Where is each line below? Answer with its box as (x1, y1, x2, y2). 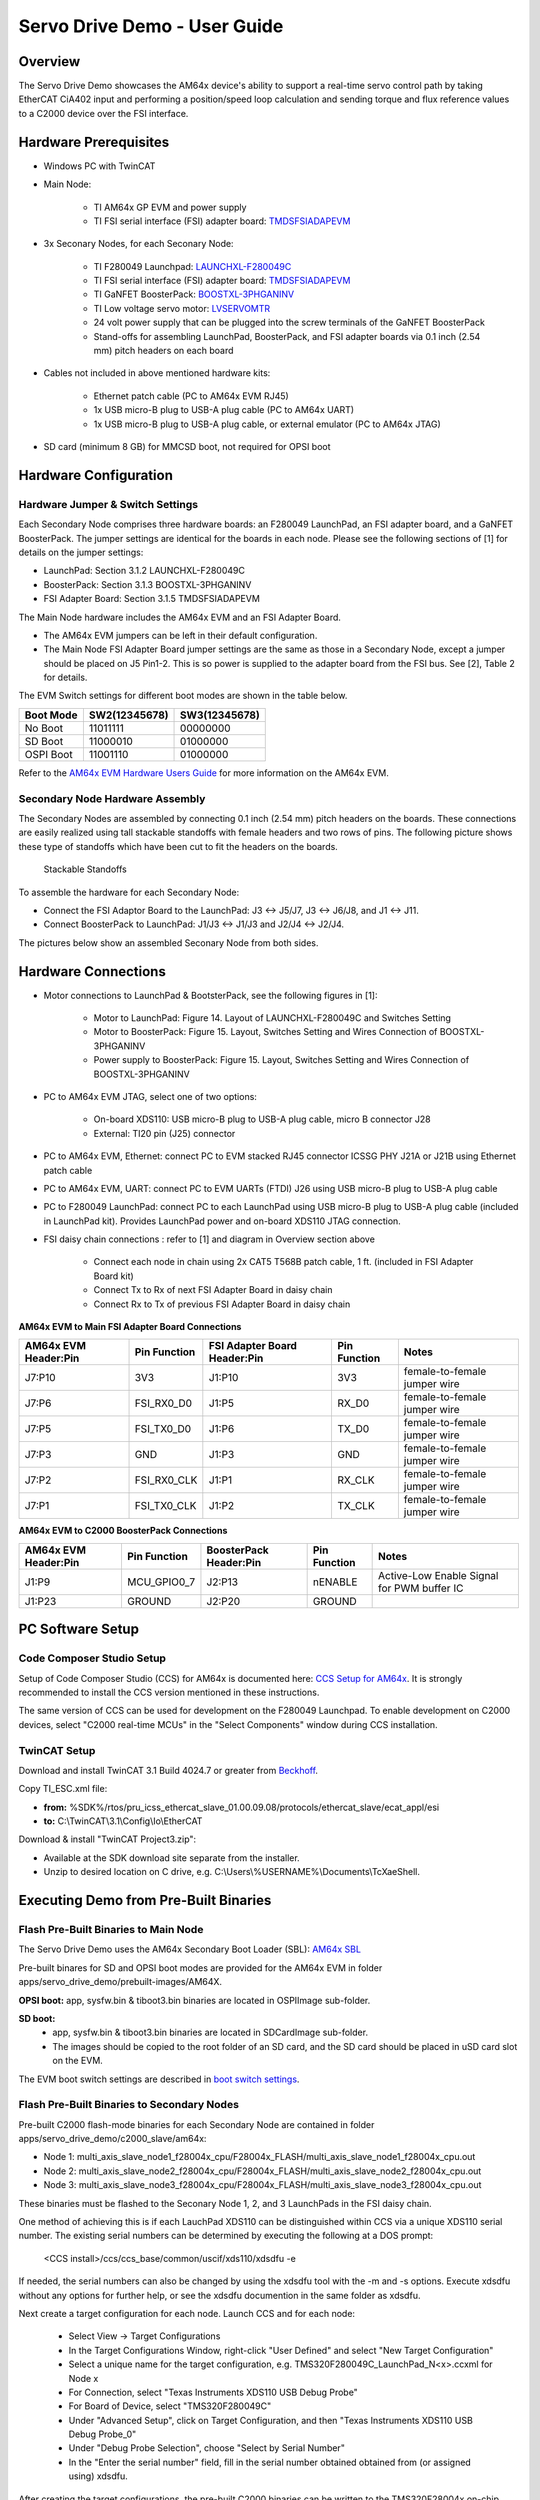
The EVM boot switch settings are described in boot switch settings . (18, 2073, 300, 2085)
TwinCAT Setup (18, 1743, 96, 1757)
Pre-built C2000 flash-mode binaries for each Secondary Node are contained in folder (18, 2118, 375, 2130)
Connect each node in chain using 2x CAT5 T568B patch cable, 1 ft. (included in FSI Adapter (93, 1256, 474, 1268)
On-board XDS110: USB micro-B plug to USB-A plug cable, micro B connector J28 (93, 1113, 431, 1125)
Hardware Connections (18, 963, 167, 980)
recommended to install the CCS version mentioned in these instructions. (18, 1686, 320, 1698)
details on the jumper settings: (18, 546, 144, 558)
